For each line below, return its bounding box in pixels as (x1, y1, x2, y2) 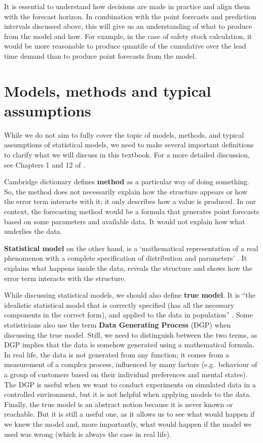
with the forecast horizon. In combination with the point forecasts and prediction (4, 11, 256, 21)
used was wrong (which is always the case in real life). (4, 428, 172, 439)
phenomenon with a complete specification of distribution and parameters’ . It (4, 253, 247, 263)
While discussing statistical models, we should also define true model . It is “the (4, 290, 255, 300)
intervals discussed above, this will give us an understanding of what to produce (4, 21, 252, 31)
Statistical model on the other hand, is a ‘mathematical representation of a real (4, 243, 258, 253)
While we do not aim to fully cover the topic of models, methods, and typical (4, 129, 244, 140)
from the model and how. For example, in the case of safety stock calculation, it (4, 30, 252, 41)
